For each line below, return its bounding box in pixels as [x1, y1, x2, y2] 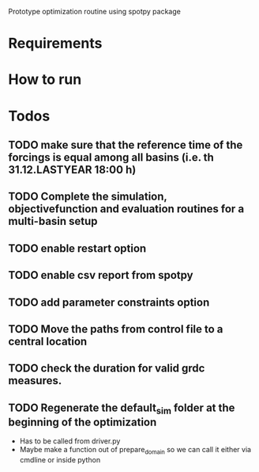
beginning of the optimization [8, 415, 157, 428]
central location [8, 334, 88, 348]
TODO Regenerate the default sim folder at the [8, 401, 235, 417]
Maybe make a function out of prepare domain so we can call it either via [19, 445, 251, 456]
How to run [8, 70, 82, 89]
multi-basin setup [8, 215, 98, 228]
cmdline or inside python [19, 455, 101, 465]
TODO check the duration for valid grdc [8, 362, 205, 375]
